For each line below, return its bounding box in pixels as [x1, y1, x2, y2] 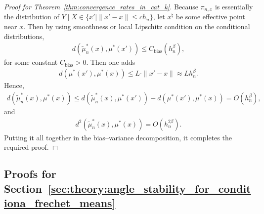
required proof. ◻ [4, 142, 58, 152]
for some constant [4, 57, 58, 67]
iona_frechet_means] [4, 195, 116, 210]
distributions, [4, 31, 44, 41]
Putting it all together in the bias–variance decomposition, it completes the [4, 132, 232, 142]
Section [4, 180, 42, 196]
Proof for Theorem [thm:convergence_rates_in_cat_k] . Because [4, 1, 198, 11]
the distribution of [4, 11, 59, 22]
